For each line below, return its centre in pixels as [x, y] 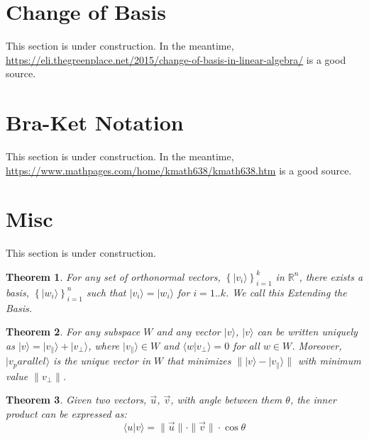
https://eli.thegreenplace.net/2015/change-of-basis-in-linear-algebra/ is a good [176, 59]
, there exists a [331, 276]
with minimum [330, 361]
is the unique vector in [102, 361]
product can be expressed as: [66, 413]
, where [104, 345]
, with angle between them [226, 400]
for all [246, 345]
